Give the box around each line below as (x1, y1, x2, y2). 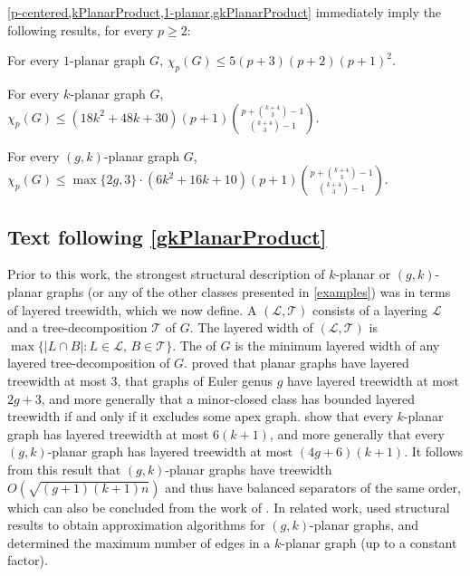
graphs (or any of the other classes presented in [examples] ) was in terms (46, 282, 451, 301)
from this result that (7, 459, 121, 478)
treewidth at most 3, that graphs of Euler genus (7, 370, 273, 389)
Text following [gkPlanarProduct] (7, 222, 327, 250)
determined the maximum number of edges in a (7, 533, 271, 552)
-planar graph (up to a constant (281, 533, 457, 552)
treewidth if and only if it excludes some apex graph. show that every (7, 407, 393, 426)
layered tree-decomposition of (7, 353, 170, 372)
